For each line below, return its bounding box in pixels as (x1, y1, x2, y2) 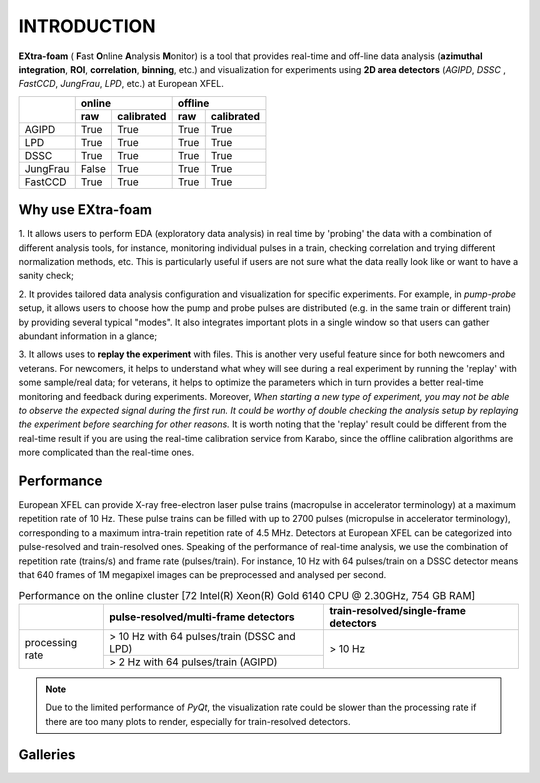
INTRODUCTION (18, 15, 156, 37)
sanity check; (18, 270, 74, 282)
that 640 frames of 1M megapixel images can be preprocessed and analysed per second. (18, 568, 387, 580)
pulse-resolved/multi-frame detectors (108, 610, 295, 624)
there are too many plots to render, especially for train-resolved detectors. (45, 715, 351, 727)
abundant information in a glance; (18, 330, 158, 342)
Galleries (18, 746, 76, 764)
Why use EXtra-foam (18, 201, 153, 219)
